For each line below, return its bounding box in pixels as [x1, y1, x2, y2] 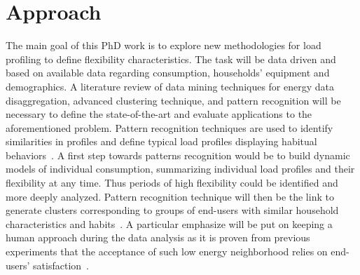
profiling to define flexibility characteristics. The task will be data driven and [6, 51, 336, 66]
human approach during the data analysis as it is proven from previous [6, 230, 310, 245]
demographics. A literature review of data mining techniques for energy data [6, 79, 335, 93]
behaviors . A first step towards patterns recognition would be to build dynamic [6, 147, 350, 162]
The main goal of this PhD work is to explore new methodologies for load [6, 38, 321, 53]
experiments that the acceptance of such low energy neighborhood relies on [6, 244, 328, 259]
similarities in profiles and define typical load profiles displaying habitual [6, 134, 317, 149]
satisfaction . [33, 257, 89, 272]
